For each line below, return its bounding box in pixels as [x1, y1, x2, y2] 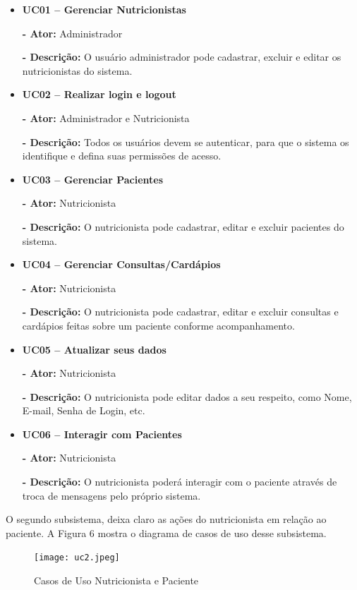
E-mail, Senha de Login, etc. [22, 403, 145, 418]
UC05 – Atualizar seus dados [22, 342, 167, 356]
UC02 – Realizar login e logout [22, 87, 176, 102]
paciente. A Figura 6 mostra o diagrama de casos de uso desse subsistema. [6, 525, 327, 540]
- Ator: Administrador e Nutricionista [22, 110, 190, 125]
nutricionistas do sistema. [22, 63, 133, 78]
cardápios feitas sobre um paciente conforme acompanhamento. [22, 318, 295, 332]
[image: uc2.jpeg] [34, 553, 120, 563]
